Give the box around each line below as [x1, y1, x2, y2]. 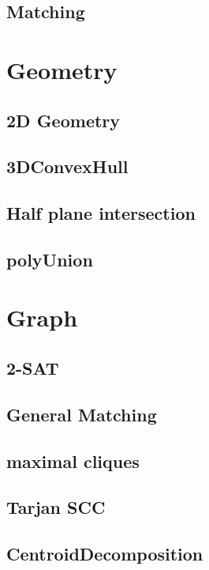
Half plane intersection [6, 201, 196, 225]
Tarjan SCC [6, 495, 106, 519]
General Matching [6, 402, 157, 426]
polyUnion [6, 247, 93, 271]
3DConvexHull [6, 154, 129, 179]
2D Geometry [6, 108, 121, 132]
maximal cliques [6, 448, 140, 473]
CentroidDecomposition [6, 542, 203, 566]
